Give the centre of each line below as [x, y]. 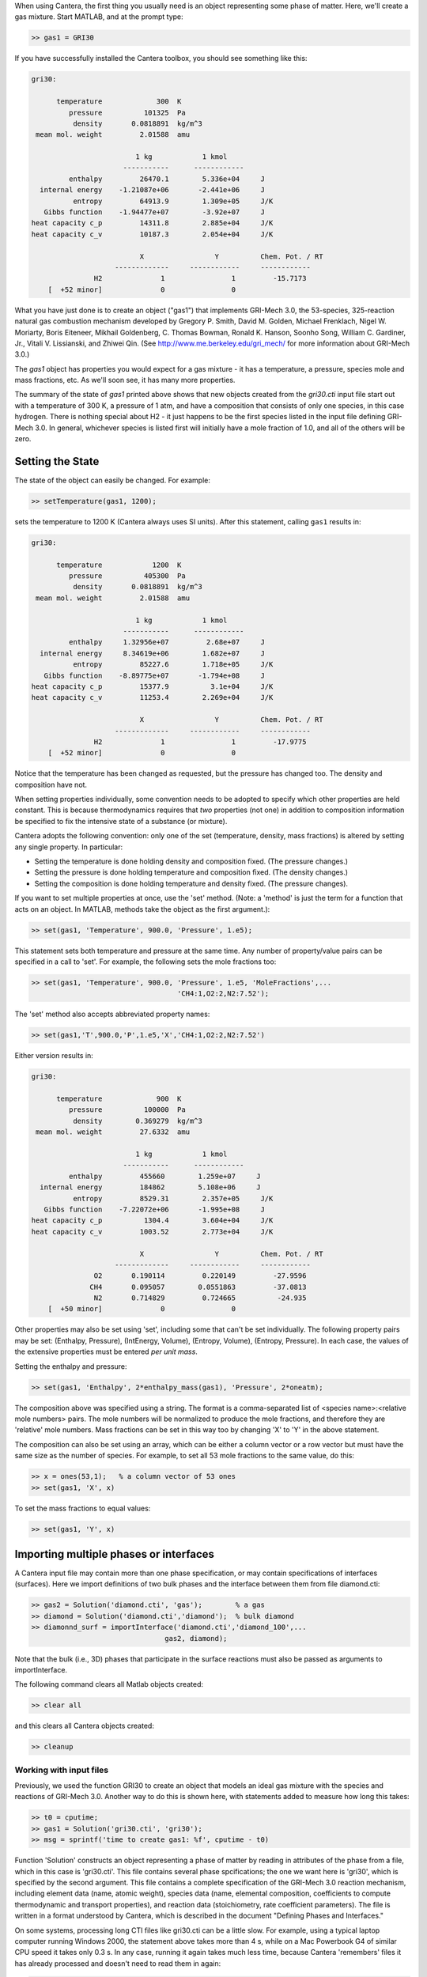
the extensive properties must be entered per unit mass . [106, 1351]
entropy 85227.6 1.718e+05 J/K [173, 665]
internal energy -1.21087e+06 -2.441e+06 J [152, 190]
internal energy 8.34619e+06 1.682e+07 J [152, 653]
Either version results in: [54, 1056]
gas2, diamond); [196, 1638]
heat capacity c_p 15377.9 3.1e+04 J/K [152, 686]
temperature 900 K [119, 1099]
